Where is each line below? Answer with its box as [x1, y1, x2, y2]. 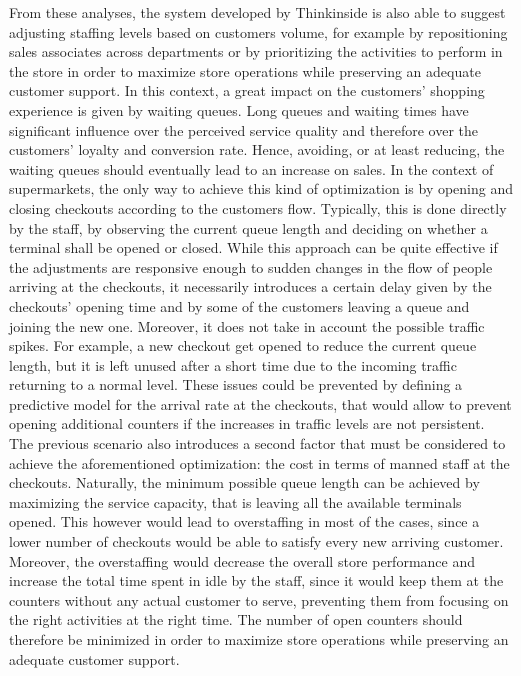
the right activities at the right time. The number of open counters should [9, 609, 463, 630]
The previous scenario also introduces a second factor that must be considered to [9, 433, 506, 454]
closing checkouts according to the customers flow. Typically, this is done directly [9, 197, 507, 218]
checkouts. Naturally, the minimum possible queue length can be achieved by [9, 472, 480, 493]
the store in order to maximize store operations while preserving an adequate [9, 60, 481, 81]
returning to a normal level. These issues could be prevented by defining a [9, 374, 463, 395]
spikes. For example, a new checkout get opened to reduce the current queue [9, 335, 477, 356]
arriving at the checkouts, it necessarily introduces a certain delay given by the [9, 276, 492, 297]
